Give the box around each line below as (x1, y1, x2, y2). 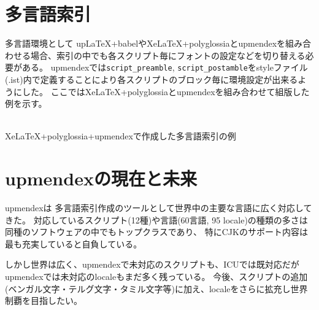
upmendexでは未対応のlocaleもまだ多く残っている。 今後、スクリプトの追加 (5, 270, 308, 283)
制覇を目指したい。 (5, 294, 82, 307)
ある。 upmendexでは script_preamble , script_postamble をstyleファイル (21, 61, 308, 74)
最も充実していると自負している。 (5, 237, 142, 250)
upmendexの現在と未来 (5, 166, 197, 191)
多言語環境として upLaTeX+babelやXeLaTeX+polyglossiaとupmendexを (5, 37, 286, 50)
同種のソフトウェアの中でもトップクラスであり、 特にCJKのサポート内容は (5, 225, 308, 238)
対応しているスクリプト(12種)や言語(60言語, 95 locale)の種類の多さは (33, 213, 308, 226)
